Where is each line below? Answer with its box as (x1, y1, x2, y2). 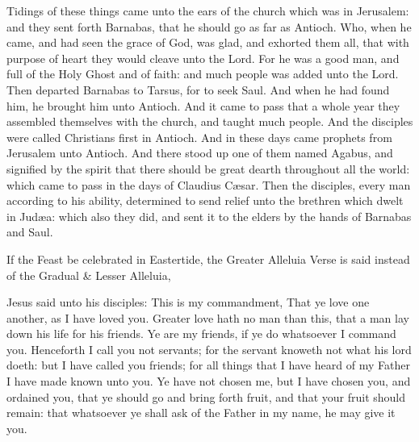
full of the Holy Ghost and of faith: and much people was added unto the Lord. (6, 65, 399, 82)
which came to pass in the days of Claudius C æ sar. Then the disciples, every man (6, 176, 411, 193)
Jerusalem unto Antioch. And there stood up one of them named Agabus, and (6, 144, 393, 161)
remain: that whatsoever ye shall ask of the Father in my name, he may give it (6, 404, 396, 421)
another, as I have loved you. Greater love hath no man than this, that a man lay (6, 309, 409, 326)
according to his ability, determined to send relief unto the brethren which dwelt (6, 192, 404, 209)
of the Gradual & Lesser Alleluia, (6, 266, 171, 283)
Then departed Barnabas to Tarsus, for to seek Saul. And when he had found (6, 81, 390, 98)
